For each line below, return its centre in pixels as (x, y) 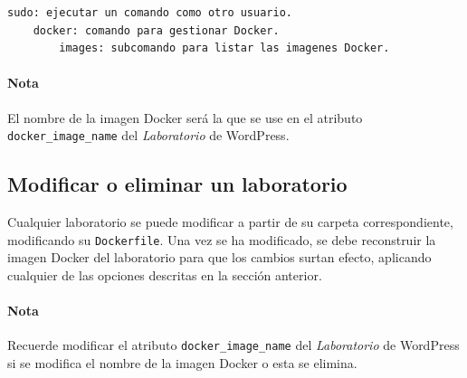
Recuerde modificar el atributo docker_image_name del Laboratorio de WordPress (233, 345)
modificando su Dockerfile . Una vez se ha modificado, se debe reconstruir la (222, 239)
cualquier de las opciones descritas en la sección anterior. (165, 274)
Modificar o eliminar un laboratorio (177, 184)
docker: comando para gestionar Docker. (156, 30)
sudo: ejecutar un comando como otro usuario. (150, 13)
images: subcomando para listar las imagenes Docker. (224, 48)
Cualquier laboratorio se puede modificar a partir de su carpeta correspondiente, (230, 222)
